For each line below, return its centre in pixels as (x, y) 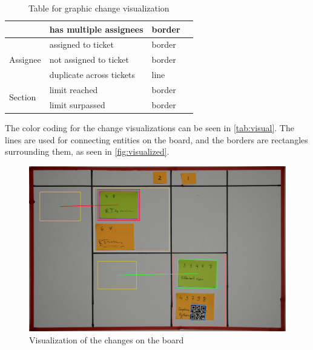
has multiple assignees (96, 29)
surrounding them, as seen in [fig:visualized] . (87, 151)
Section (23, 97)
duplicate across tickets (92, 75)
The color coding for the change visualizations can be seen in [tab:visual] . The (150, 127)
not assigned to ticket (89, 60)
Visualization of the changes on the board (107, 339)
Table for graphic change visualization (99, 8)
